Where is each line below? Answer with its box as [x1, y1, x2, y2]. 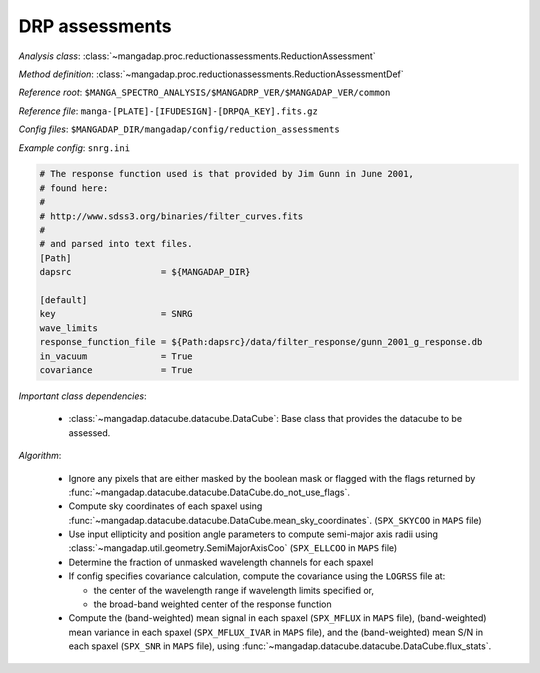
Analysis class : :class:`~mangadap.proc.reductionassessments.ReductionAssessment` [18, 50, 376, 62]
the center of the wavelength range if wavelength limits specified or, [93, 584, 375, 596]
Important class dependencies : [18, 390, 147, 402]
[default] [39, 295, 88, 305]
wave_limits [39, 322, 99, 334]
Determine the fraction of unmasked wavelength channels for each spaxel [68, 556, 374, 568]
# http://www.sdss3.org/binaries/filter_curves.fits [39, 210, 304, 222]
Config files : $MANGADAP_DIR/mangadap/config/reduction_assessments [18, 123, 340, 135]
